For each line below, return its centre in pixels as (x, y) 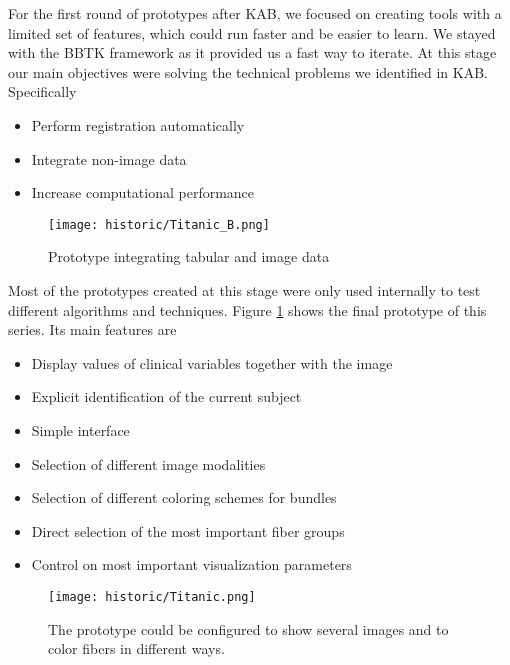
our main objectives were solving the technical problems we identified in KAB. (248, 71)
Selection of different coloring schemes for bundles (184, 497)
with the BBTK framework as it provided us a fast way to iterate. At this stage (252, 52)
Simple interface (80, 429)
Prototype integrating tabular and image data (189, 256)
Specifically (42, 91)
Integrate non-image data (109, 158)
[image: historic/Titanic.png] (152, 596)
